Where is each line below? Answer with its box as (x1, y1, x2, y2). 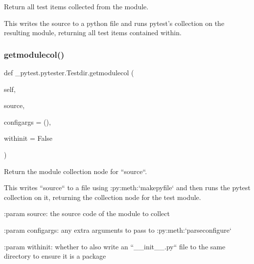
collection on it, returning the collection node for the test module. (4, 192, 201, 202)
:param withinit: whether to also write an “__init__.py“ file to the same (4, 241, 226, 251)
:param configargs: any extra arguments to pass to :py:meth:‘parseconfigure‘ (4, 224, 231, 235)
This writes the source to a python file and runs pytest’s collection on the (4, 18, 225, 28)
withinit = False (4, 133, 53, 143)
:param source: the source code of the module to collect (4, 208, 170, 219)
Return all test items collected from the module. (4, 1, 149, 11)
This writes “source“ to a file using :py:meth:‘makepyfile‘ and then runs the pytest (4, 182, 251, 193)
